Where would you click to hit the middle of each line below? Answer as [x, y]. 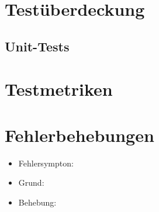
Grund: [31, 183]
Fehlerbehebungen [79, 135]
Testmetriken [59, 89]
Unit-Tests [37, 46]
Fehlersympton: [46, 163]
